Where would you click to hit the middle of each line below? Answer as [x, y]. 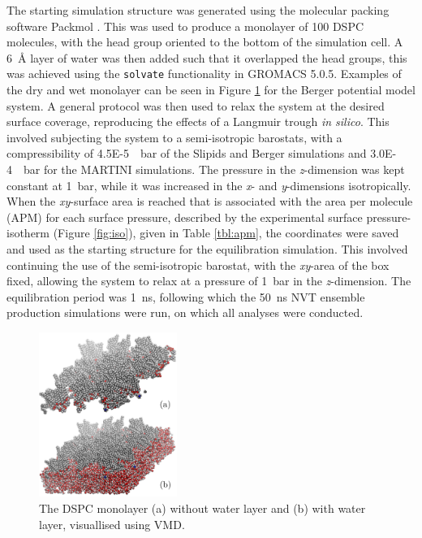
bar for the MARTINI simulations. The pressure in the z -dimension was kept [214, 169]
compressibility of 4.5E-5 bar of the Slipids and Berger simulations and [187, 153]
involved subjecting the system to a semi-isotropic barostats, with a [174, 137]
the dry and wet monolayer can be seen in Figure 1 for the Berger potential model [211, 90]
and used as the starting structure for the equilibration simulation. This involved [207, 248]
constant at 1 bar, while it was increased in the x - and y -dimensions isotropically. [209, 185]
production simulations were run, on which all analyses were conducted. [185, 312]
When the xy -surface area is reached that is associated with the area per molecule [210, 201]
